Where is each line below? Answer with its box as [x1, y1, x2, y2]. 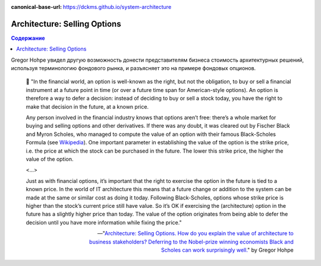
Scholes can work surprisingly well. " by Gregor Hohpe [160, 246, 294, 254]
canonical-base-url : [11, 4, 62, 10]
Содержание [11, 34, 45, 42]
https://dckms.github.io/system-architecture [62, 4, 172, 10]
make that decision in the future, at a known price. [26, 103, 149, 110]
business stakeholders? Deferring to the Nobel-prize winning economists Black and [89, 238, 294, 245]
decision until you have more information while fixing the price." [26, 218, 182, 226]
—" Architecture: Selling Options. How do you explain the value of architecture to [97, 230, 294, 237]
